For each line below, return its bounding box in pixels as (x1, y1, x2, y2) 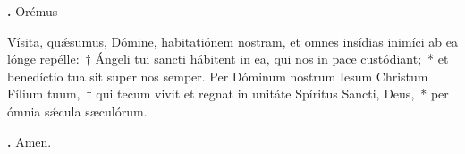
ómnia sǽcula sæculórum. (7, 101, 148, 120)
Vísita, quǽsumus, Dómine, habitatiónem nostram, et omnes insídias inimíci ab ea (7, 31, 458, 50)
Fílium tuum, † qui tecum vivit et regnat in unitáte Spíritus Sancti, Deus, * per (7, 84, 449, 103)
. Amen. (7, 132, 52, 150)
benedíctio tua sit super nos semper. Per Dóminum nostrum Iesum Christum (7, 66, 428, 85)
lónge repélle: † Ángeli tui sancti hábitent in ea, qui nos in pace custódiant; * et (7, 49, 449, 68)
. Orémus (7, 2, 58, 20)
